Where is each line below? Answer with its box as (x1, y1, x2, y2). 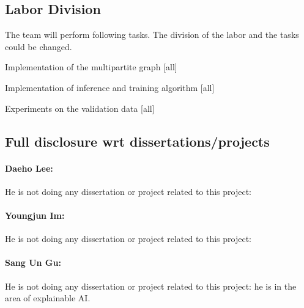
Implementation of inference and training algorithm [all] (5, 81, 215, 94)
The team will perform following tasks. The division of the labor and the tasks (5, 28, 299, 41)
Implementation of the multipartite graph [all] (5, 61, 177, 73)
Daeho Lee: (5, 161, 53, 174)
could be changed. (5, 40, 72, 53)
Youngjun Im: (5, 208, 65, 221)
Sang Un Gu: (5, 256, 61, 269)
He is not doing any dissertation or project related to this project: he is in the (5, 279, 297, 292)
